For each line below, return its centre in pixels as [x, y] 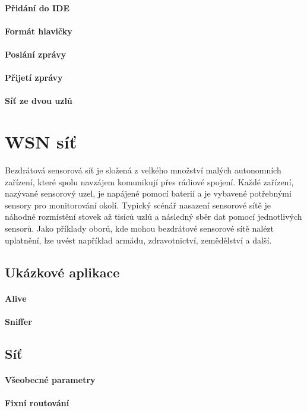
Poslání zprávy [36, 54]
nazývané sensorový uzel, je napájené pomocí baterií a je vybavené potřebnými [148, 193]
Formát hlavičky [39, 31]
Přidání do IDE [37, 7]
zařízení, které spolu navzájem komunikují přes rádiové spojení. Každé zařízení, [149, 181]
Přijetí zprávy [34, 78]
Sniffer [18, 321]
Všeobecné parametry [50, 379]
